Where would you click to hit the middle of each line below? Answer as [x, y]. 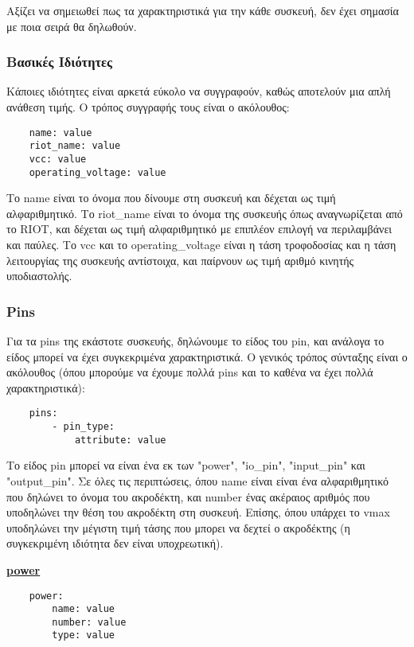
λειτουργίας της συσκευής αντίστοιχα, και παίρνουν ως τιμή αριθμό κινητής [180, 260]
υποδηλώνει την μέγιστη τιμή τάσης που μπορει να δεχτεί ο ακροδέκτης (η [178, 527]
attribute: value [120, 440]
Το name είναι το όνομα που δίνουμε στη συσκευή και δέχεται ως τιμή [171, 198]
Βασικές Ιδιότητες [59, 62]
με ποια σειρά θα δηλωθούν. [72, 26]
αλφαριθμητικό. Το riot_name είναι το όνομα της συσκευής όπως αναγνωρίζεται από [205, 213]
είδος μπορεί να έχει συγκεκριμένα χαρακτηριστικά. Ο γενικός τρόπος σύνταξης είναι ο [207, 356]
